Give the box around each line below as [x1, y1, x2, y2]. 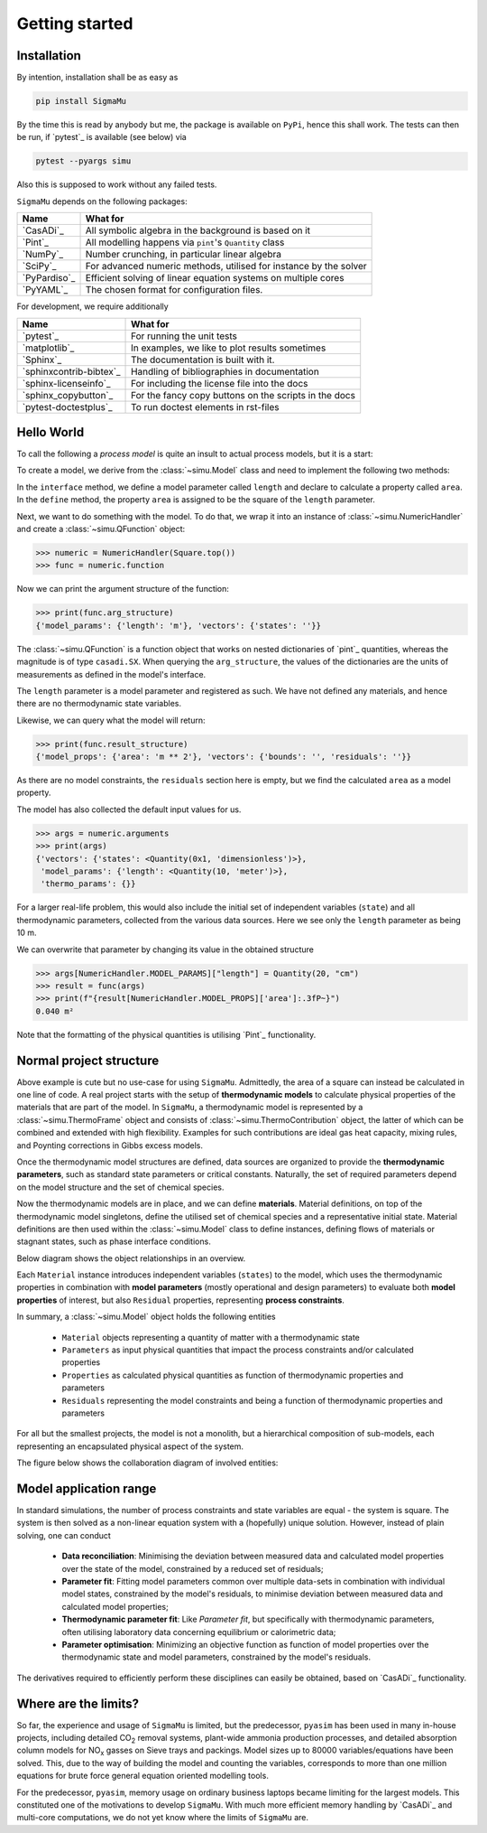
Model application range [16, 1481, 157, 1496]
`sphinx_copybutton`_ [22, 388, 114, 401]
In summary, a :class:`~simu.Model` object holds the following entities [16, 1311, 277, 1323]
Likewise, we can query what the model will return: [16, 715, 206, 725]
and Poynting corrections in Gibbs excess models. [16, 1139, 203, 1151]
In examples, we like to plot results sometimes [131, 341, 326, 354]
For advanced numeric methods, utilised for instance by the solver [85, 260, 367, 273]
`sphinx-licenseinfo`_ [22, 377, 111, 389]
